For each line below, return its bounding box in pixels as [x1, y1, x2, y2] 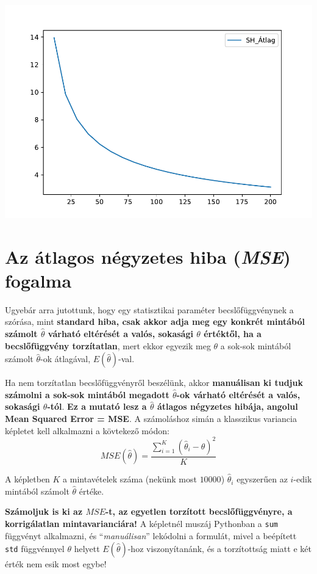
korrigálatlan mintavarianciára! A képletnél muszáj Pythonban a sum [5, 517, 278, 529]
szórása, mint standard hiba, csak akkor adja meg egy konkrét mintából [5, 315, 305, 328]
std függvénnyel [5, 542, 65, 555]
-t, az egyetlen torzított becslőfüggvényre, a [105, 505, 293, 518]
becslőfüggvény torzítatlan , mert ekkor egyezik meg [5, 339, 211, 352]
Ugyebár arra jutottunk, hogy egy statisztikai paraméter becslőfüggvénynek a [5, 303, 294, 316]
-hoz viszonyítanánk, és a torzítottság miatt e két [127, 542, 312, 555]
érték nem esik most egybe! [5, 558, 107, 570]
